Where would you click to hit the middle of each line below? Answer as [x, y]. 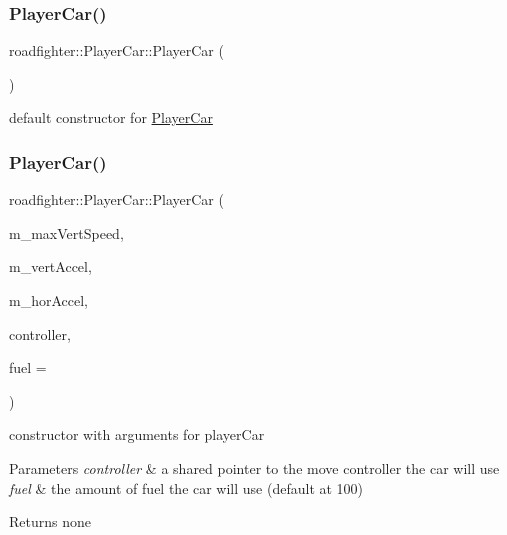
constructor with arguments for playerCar [137, 434]
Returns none [50, 521]
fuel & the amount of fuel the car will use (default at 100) [186, 487]
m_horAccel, [48, 300]
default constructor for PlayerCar [111, 117]
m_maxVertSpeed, [66, 232]
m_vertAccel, [50, 266]
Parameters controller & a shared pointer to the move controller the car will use [254, 467]
